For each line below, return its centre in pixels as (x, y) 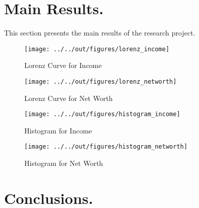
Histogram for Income (58, 130)
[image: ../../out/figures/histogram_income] (102, 114)
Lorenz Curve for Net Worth (69, 98)
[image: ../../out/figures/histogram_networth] (106, 147)
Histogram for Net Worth (64, 163)
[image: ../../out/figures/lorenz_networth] (101, 81)
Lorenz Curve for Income (63, 65)
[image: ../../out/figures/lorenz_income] (97, 49)
